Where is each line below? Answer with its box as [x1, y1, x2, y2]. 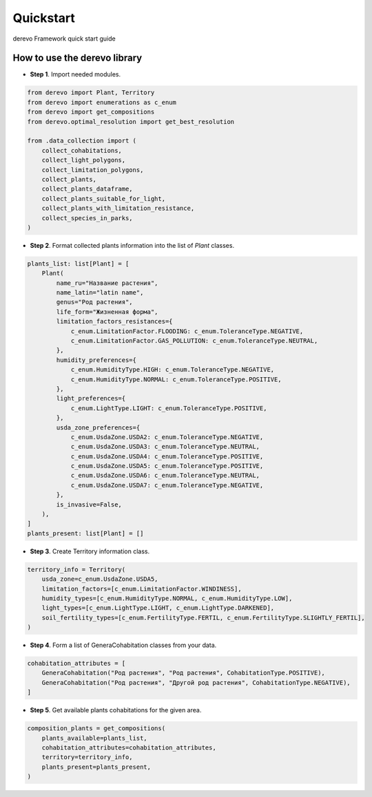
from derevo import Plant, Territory [27, 89, 155, 96]
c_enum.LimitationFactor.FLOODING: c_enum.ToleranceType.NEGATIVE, [70, 327, 304, 335]
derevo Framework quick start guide [12, 34, 116, 43]
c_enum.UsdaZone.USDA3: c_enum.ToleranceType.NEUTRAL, [70, 443, 260, 451]
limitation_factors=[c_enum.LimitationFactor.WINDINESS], [41, 585, 242, 593]
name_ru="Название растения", [56, 279, 158, 287]
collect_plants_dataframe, [41, 185, 134, 193]
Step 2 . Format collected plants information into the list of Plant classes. [30, 241, 234, 249]
